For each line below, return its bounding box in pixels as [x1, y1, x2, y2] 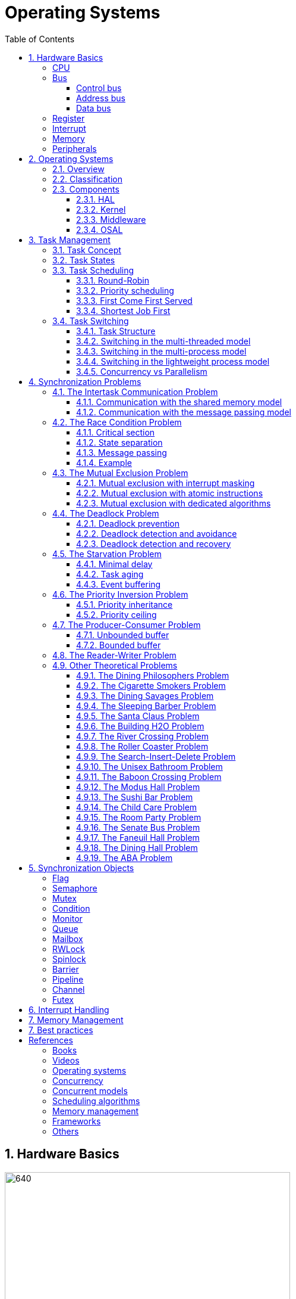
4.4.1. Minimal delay [76, 558, 153, 569]
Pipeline [52, 974, 84, 984]
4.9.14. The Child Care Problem [76, 801, 197, 812]
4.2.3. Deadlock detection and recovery [76, 538, 231, 549]
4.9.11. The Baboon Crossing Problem [76, 771, 222, 782]
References [29, 1034, 73, 1045]
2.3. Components [52, 184, 119, 194]
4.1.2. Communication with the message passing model [76, 406, 291, 417]
